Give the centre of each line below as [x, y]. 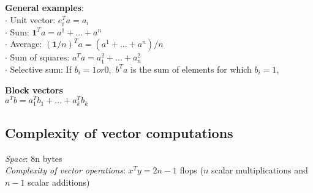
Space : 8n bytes [34, 158]
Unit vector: [33, 19]
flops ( [191, 170]
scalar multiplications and [260, 170]
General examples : [44, 7]
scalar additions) [59, 182]
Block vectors [34, 89]
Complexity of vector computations [119, 132]
